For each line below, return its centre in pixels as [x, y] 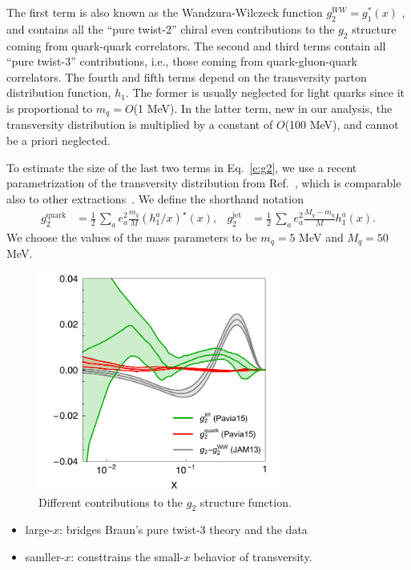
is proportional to [50, 108]
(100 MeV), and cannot [342, 124]
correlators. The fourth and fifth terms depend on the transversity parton [187, 76]
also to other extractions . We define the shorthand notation [155, 198]
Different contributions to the [111, 502]
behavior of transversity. [253, 557]
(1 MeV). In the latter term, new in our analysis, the [263, 108]
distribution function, [59, 92]
